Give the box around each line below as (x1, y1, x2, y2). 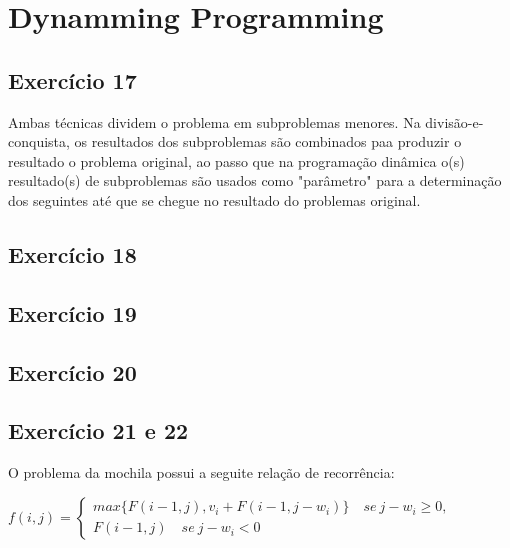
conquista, (8, 131, 70, 152)
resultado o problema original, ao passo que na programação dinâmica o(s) (8, 150, 465, 171)
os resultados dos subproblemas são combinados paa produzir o (74, 131, 462, 152)
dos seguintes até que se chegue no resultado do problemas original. (8, 189, 421, 210)
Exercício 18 (8, 238, 137, 269)
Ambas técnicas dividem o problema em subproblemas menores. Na (8, 111, 421, 132)
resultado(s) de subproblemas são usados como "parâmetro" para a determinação (8, 170, 502, 191)
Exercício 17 (8, 64, 137, 95)
